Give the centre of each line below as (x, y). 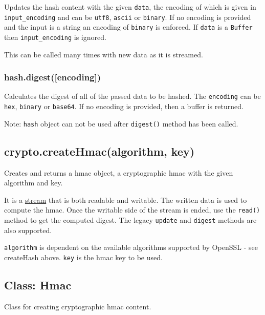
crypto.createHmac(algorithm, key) (100, 151)
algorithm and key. (34, 183)
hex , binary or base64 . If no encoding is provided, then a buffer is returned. (124, 106)
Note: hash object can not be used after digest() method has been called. (121, 123)
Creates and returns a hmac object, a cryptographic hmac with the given (119, 172)
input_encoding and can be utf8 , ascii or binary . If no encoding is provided (128, 17)
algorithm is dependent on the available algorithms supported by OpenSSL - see (131, 247)
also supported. (28, 230)
